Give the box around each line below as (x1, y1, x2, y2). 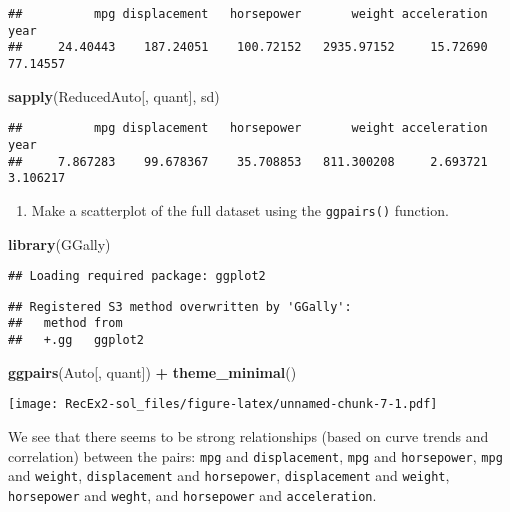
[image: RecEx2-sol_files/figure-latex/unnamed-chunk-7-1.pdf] (8, 397, 438, 412)
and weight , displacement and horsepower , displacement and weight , (8, 465, 450, 486)
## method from (8, 316, 123, 331)
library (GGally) (8, 233, 111, 254)
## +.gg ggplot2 (8, 333, 145, 348)
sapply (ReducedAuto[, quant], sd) (8, 85, 220, 106)
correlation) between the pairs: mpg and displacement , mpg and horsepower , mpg (8, 445, 503, 466)
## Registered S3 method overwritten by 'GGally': (8, 299, 352, 314)
